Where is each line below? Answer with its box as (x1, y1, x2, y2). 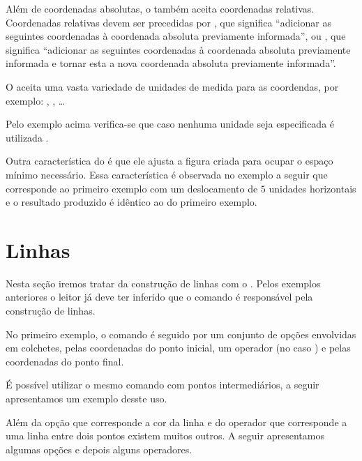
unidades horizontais (269, 181, 356, 195)
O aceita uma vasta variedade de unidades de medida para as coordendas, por (6, 79, 339, 93)
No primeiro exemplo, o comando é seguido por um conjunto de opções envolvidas (6, 326, 356, 341)
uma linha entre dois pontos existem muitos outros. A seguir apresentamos (6, 428, 324, 443)
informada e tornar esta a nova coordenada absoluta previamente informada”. (6, 56, 336, 70)
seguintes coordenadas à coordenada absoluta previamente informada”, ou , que (6, 29, 346, 43)
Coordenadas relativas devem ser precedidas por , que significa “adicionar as (6, 15, 331, 29)
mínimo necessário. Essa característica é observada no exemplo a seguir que (6, 167, 328, 181)
